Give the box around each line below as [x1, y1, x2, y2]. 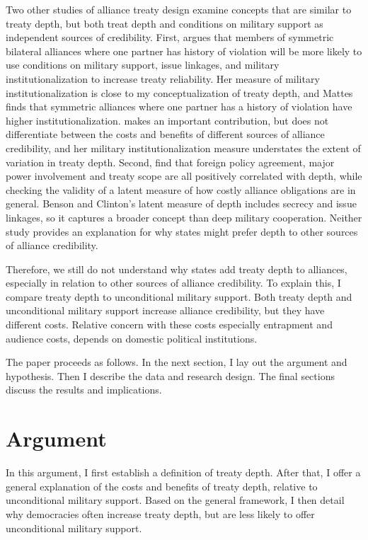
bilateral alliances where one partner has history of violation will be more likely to [6, 43, 362, 58]
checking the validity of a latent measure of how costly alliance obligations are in [6, 182, 356, 197]
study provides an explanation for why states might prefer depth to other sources [6, 224, 358, 239]
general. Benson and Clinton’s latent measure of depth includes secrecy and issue [6, 196, 357, 211]
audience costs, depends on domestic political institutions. [6, 331, 258, 345]
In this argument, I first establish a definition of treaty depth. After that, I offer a [6, 465, 361, 480]
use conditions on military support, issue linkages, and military [6, 57, 280, 72]
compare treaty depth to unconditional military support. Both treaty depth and [6, 289, 352, 304]
